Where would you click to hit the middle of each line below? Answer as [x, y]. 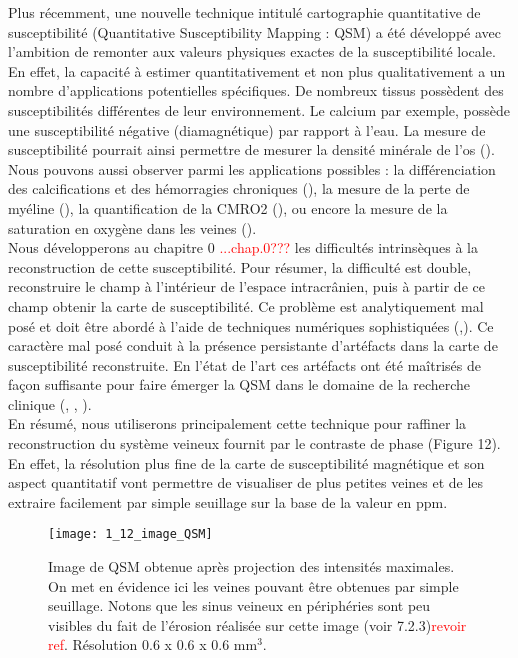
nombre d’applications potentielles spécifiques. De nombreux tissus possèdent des [256, 90]
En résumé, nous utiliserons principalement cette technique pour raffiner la [237, 423]
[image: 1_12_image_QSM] [130, 534]
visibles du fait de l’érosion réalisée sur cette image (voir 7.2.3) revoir [257, 624]
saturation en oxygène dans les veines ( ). [132, 227]
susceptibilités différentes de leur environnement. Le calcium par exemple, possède [259, 109]
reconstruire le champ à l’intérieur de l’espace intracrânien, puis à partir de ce [246, 286]
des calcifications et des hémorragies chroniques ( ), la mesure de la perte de [239, 188]
